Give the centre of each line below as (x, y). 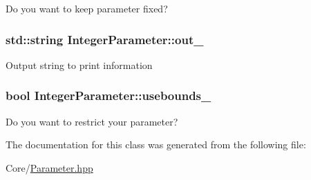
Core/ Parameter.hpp (49, 167)
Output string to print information (79, 64)
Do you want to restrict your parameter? (92, 121)
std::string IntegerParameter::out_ (105, 39)
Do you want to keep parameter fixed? (87, 8)
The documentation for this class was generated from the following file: (156, 144)
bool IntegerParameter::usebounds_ (109, 96)
